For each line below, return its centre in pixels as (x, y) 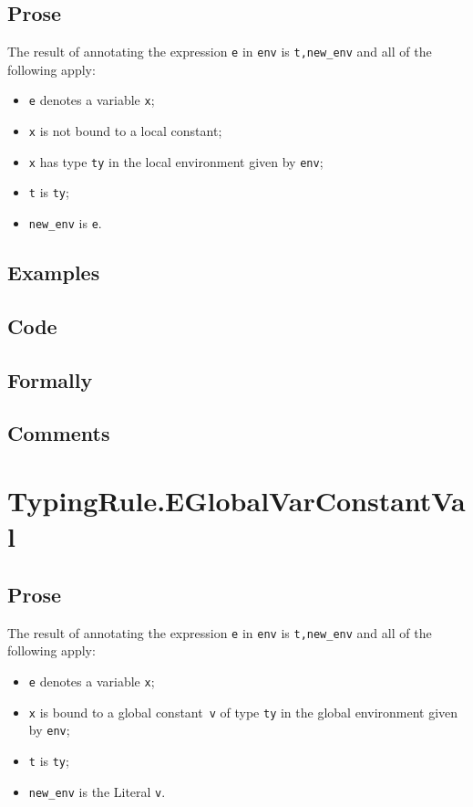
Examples (54, 272)
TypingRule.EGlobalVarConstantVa (236, 501)
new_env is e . (65, 223)
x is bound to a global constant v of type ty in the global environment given (243, 712)
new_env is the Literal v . (97, 791)
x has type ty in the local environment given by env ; (176, 161)
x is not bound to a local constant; (125, 131)
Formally (50, 379)
